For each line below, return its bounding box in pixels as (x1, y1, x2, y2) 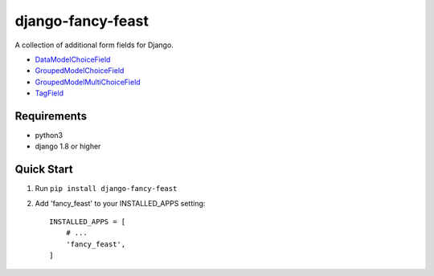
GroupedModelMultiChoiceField (35, 77, 141, 87)
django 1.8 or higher (35, 141, 101, 152)
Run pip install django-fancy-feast (35, 184, 178, 193)
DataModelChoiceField (35, 55, 111, 64)
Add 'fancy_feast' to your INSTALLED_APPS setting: (35, 198, 206, 208)
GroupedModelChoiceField (35, 66, 125, 75)
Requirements (14, 109, 88, 123)
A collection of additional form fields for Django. (14, 40, 174, 50)
